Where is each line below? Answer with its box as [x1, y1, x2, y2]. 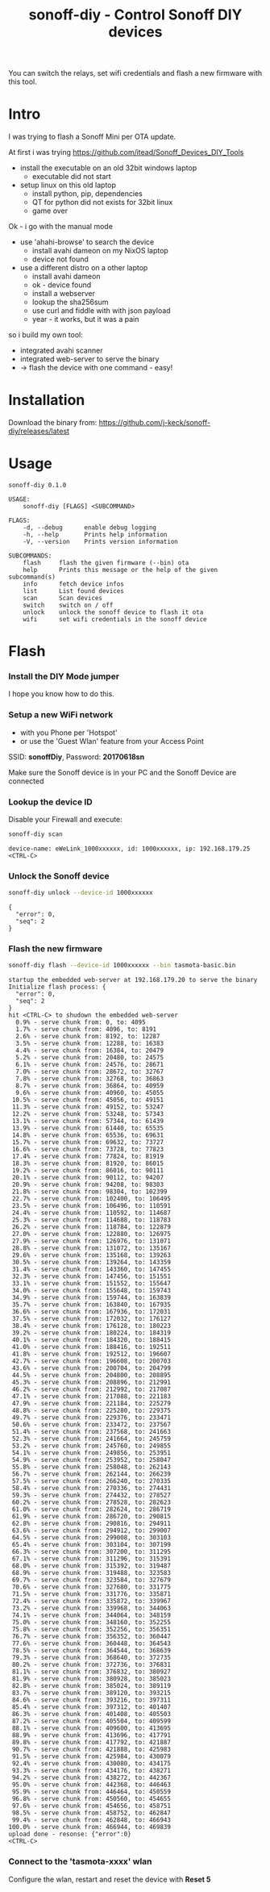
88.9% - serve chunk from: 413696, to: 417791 [11, 1731, 172, 1740]
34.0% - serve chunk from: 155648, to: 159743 [11, 1287, 172, 1295]
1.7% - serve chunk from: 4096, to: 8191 [15, 1025, 157, 1034]
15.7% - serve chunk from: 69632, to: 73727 [11, 1138, 164, 1146]
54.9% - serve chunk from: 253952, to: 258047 [11, 1456, 172, 1464]
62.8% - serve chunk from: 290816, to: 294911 [11, 1519, 172, 1528]
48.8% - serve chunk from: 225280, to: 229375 [11, 1406, 172, 1415]
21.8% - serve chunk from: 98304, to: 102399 [11, 1188, 168, 1196]
